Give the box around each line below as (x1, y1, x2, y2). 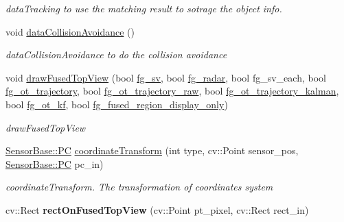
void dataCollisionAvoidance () (5, 24, 135, 38)
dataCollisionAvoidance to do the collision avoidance (5, 47, 227, 62)
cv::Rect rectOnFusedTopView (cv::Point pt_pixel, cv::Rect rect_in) (5, 202, 309, 217)
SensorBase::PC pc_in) (5, 156, 104, 171)
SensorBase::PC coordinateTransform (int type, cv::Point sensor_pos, (5, 143, 299, 158)
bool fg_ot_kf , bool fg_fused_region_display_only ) (5, 97, 228, 111)
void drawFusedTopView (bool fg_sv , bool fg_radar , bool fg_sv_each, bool (5, 70, 326, 84)
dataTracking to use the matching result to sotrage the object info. (5, 1, 282, 15)
